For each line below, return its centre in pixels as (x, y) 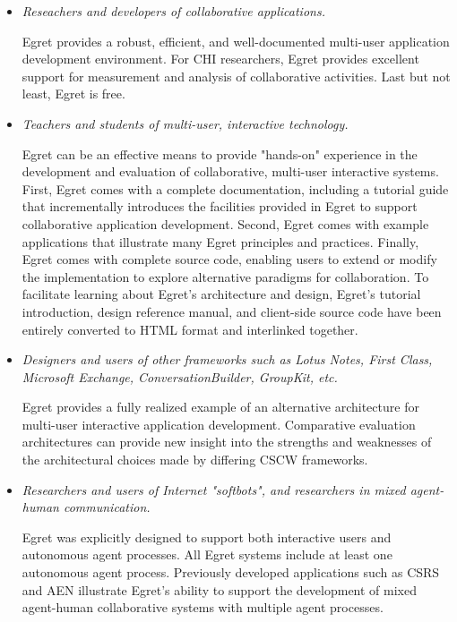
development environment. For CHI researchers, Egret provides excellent (220, 59)
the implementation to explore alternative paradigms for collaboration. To (225, 276)
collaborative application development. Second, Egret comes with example (225, 223)
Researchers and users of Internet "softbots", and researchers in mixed (214, 489)
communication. (107, 507)
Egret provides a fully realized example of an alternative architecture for (220, 407)
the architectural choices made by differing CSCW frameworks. (195, 460)
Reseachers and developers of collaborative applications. (173, 11)
